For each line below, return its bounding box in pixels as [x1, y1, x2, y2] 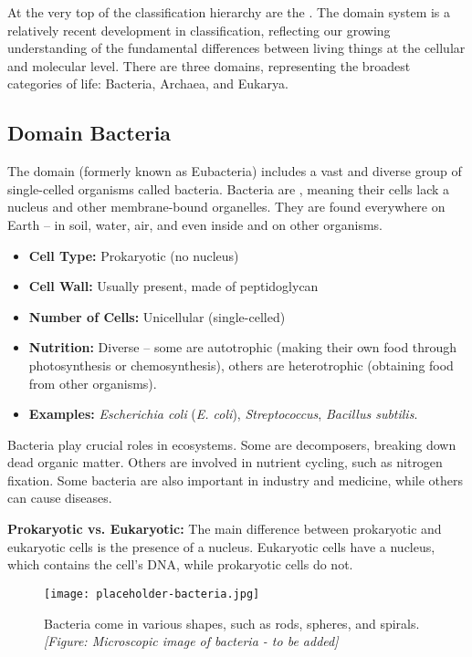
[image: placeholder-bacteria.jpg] [44, 587, 260, 600]
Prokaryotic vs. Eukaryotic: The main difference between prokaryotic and [7, 519, 442, 538]
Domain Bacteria [7, 119, 172, 147]
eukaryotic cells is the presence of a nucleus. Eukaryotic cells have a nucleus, [7, 537, 435, 556]
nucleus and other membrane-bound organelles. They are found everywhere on [7, 197, 446, 216]
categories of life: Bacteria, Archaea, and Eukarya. [7, 74, 288, 93]
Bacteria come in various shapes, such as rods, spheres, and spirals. [44, 613, 420, 632]
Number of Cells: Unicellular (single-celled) [28, 307, 286, 326]
